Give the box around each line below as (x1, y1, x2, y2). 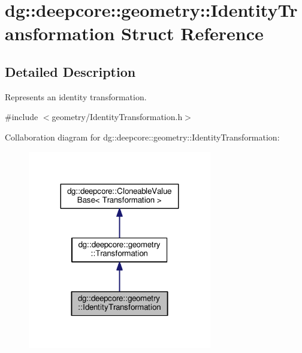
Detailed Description (5, 62, 136, 80)
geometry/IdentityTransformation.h (52, 110, 183, 123)
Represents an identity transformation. (5, 90, 147, 103)
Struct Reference (121, 21, 264, 46)
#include (5, 110, 38, 123)
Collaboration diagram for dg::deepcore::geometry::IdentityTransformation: (5, 130, 280, 143)
